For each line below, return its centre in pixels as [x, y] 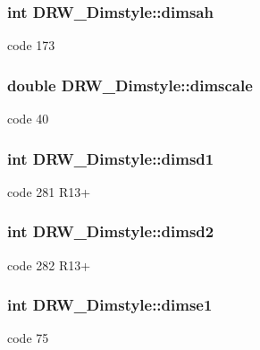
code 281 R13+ [49, 191]
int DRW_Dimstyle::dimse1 [110, 305]
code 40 [28, 119]
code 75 [28, 338]
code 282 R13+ [49, 265]
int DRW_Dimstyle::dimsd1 [111, 158]
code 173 [31, 45]
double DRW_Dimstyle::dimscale [130, 85]
